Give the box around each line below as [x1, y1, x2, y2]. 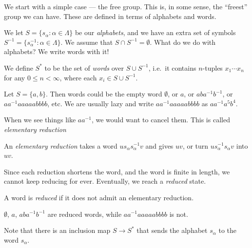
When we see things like [4, 114, 76, 125]
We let [4, 27, 23, 38]
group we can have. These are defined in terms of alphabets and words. [4, 11, 216, 21]
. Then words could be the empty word [45, 89, 162, 99]
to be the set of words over [44, 62, 124, 73]
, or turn [182, 140, 209, 151]
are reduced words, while [47, 209, 122, 219]
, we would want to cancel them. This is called [91, 114, 230, 125]
